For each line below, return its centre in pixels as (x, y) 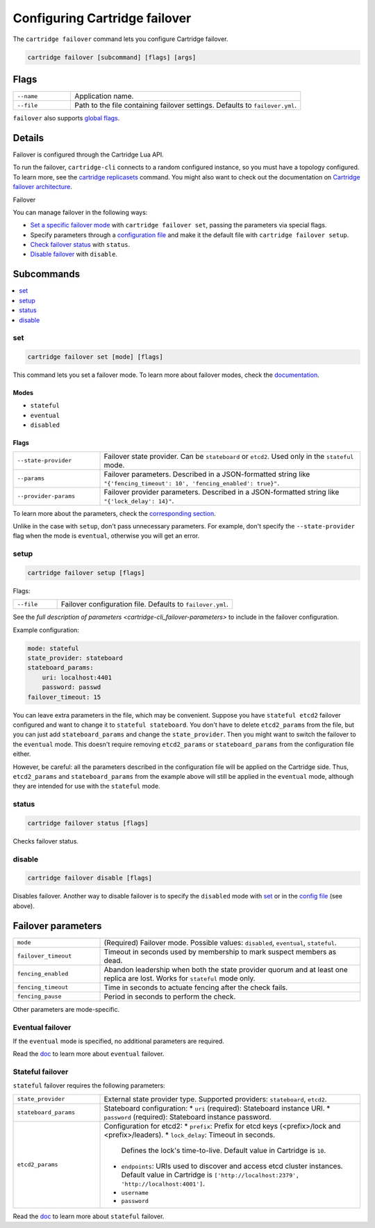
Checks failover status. (46, 841)
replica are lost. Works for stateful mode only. (180, 978)
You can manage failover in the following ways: (80, 212)
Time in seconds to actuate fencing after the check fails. (196, 987)
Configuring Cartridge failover (102, 18)
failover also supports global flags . (66, 118)
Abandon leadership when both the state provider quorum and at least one (226, 969)
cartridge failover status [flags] (88, 823)
